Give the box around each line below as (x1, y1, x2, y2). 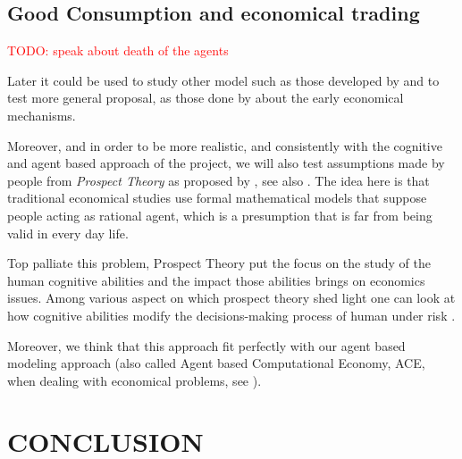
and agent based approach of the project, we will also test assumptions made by (7, 154, 445, 172)
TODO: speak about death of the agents (7, 41, 229, 60)
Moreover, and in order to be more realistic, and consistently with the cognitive (7, 136, 442, 154)
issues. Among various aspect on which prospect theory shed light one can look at (7, 288, 456, 307)
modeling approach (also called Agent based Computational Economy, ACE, (7, 354, 425, 372)
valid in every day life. (7, 223, 129, 242)
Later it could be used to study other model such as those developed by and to (7, 71, 440, 89)
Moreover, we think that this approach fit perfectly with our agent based (7, 336, 406, 355)
